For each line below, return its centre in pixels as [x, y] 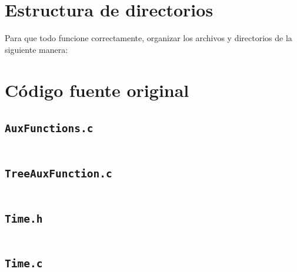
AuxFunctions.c [49, 129]
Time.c [24, 264]
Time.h [24, 219]
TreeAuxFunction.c [59, 173]
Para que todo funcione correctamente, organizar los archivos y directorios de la [148, 38]
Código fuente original [97, 90]
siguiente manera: [36, 49]
